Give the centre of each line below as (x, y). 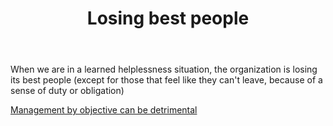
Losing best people (168, 18)
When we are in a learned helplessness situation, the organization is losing (164, 69)
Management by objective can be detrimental (104, 110)
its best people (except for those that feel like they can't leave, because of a (166, 80)
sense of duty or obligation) (67, 91)
